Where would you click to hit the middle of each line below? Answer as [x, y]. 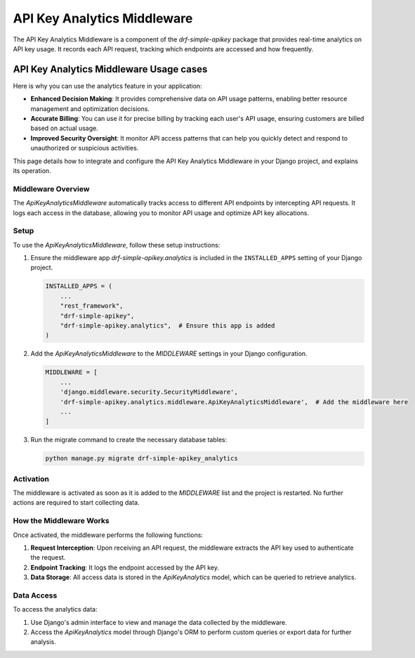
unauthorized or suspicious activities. [85, 148]
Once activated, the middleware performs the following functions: [108, 535]
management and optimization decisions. [90, 108]
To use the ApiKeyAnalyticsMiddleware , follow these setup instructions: [117, 245]
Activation [31, 479]
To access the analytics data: [55, 609]
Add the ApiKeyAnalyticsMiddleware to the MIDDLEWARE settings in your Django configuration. [169, 354]
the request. [48, 557]
